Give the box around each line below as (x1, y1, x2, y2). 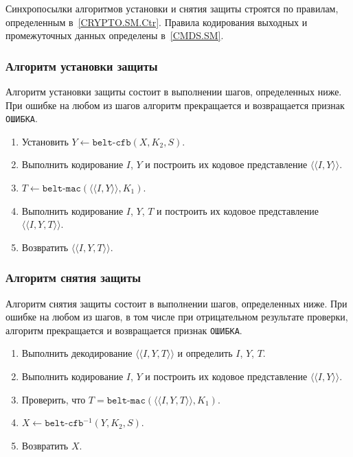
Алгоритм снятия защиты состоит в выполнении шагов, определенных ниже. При (5, 296, 348, 310)
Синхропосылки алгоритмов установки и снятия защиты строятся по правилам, (5, 1, 339, 15)
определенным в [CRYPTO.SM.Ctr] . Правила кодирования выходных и (5, 14, 308, 29)
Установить (21, 134, 69, 148)
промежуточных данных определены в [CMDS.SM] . (5, 28, 224, 43)
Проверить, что (21, 392, 86, 406)
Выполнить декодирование (21, 346, 133, 360)
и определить (177, 346, 233, 360)
